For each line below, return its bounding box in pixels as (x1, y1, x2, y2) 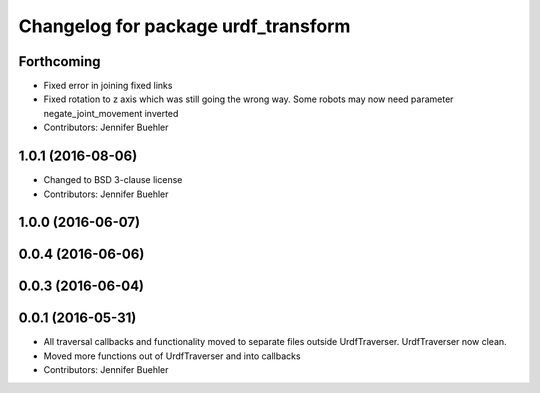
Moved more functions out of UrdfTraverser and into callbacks (43, 350, 301, 362)
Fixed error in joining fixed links (43, 80, 173, 92)
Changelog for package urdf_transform (18, 15, 351, 37)
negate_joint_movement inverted (43, 107, 179, 119)
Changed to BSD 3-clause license (43, 174, 183, 186)
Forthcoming (18, 53, 101, 70)
